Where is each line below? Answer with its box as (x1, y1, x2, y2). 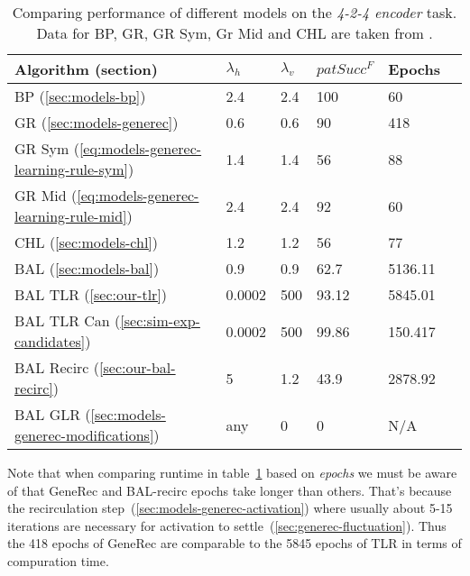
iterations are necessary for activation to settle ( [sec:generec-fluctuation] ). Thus (7, 516, 447, 535)
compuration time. (7, 551, 109, 570)
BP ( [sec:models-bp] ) (14, 86, 146, 106)
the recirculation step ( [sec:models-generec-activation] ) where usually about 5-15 (7, 498, 453, 517)
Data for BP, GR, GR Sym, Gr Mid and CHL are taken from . (36, 23, 433, 43)
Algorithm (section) (14, 59, 158, 79)
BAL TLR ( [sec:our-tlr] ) (14, 284, 168, 305)
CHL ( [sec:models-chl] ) (14, 232, 159, 252)
